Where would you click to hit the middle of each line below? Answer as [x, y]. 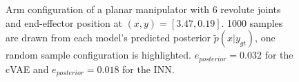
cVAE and [27, 69]
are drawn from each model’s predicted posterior [108, 38]
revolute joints [251, 9]
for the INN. [148, 69]
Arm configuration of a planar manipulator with [107, 9]
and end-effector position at [64, 22]
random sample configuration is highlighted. [98, 55]
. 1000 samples [252, 22]
